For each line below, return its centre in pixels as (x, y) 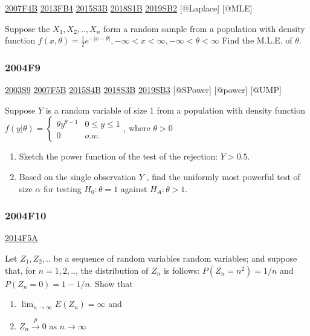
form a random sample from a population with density (204, 28)
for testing (62, 188)
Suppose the (27, 28)
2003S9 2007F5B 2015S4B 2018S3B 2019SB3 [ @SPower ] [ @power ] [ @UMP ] (143, 90)
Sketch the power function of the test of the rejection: (118, 156)
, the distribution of (112, 270)
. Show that (111, 283)
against (134, 188)
